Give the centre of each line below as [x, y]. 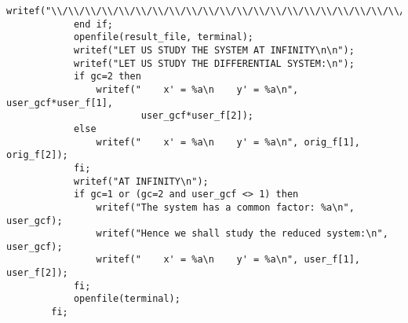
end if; [93, 24]
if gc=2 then [107, 77]
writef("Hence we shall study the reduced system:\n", [242, 234]
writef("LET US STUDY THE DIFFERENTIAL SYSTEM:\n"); [214, 63]
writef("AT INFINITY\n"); [141, 181]
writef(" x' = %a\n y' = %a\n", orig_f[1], [228, 142]
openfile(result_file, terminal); [163, 37]
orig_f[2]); [37, 155]
